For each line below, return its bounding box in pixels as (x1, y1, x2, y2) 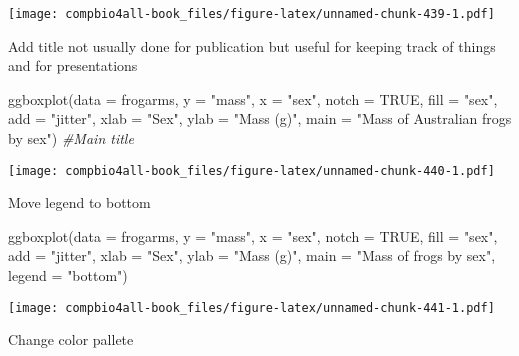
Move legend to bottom (8, 192, 151, 213)
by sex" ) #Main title (8, 128, 134, 149)
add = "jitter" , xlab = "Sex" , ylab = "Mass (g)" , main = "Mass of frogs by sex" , (8, 245, 496, 266)
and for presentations (8, 55, 138, 76)
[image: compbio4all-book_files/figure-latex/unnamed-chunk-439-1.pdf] (8, 7, 495, 21)
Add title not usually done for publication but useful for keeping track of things (8, 35, 496, 56)
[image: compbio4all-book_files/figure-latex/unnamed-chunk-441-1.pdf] (8, 300, 495, 315)
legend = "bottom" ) (8, 265, 128, 286)
